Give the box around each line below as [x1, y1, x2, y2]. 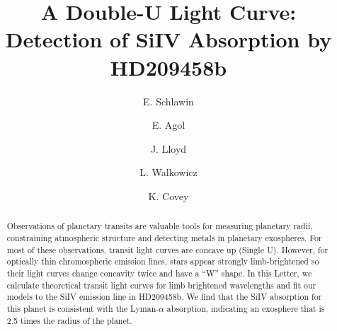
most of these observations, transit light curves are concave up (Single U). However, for [6, 243, 329, 255]
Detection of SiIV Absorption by [5, 25, 332, 54]
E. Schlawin [143, 93, 194, 108]
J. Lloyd [150, 141, 187, 156]
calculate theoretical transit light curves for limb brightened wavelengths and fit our [6, 279, 316, 291]
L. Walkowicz [139, 165, 198, 180]
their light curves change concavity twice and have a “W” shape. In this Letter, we [6, 267, 312, 279]
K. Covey [148, 188, 189, 203]
